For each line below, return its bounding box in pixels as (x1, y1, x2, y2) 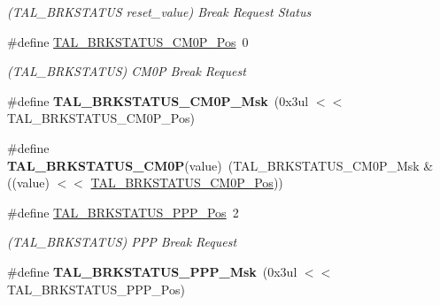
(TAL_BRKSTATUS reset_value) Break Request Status (7, 3, 312, 20)
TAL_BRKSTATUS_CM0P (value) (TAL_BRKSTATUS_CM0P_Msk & (7, 156, 434, 174)
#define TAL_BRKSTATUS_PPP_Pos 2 (7, 202, 239, 221)
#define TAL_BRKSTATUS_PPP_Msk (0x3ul (7, 262, 297, 280)
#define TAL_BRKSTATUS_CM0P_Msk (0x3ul (7, 91, 309, 110)
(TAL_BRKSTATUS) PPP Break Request (7, 233, 237, 251)
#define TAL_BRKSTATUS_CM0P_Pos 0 (7, 32, 249, 50)
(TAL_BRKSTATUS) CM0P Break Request (7, 62, 246, 80)
